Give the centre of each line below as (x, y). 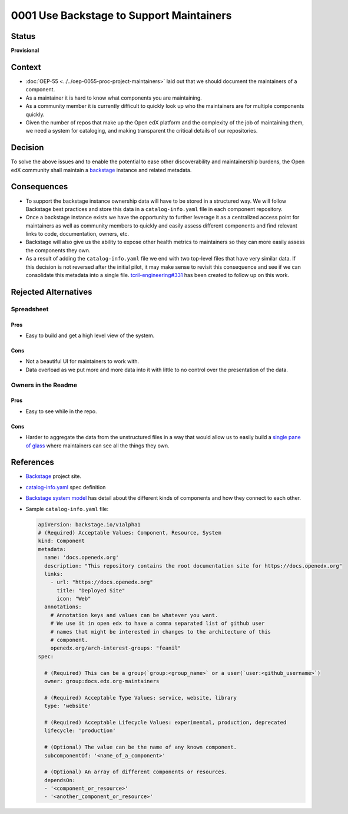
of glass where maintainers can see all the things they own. (98, 446)
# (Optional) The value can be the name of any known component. (141, 747)
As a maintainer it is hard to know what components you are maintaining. (114, 98)
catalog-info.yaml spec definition (66, 487)
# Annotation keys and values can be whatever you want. (134, 615)
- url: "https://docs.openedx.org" (102, 582)
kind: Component (62, 541)
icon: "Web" (74, 599)
